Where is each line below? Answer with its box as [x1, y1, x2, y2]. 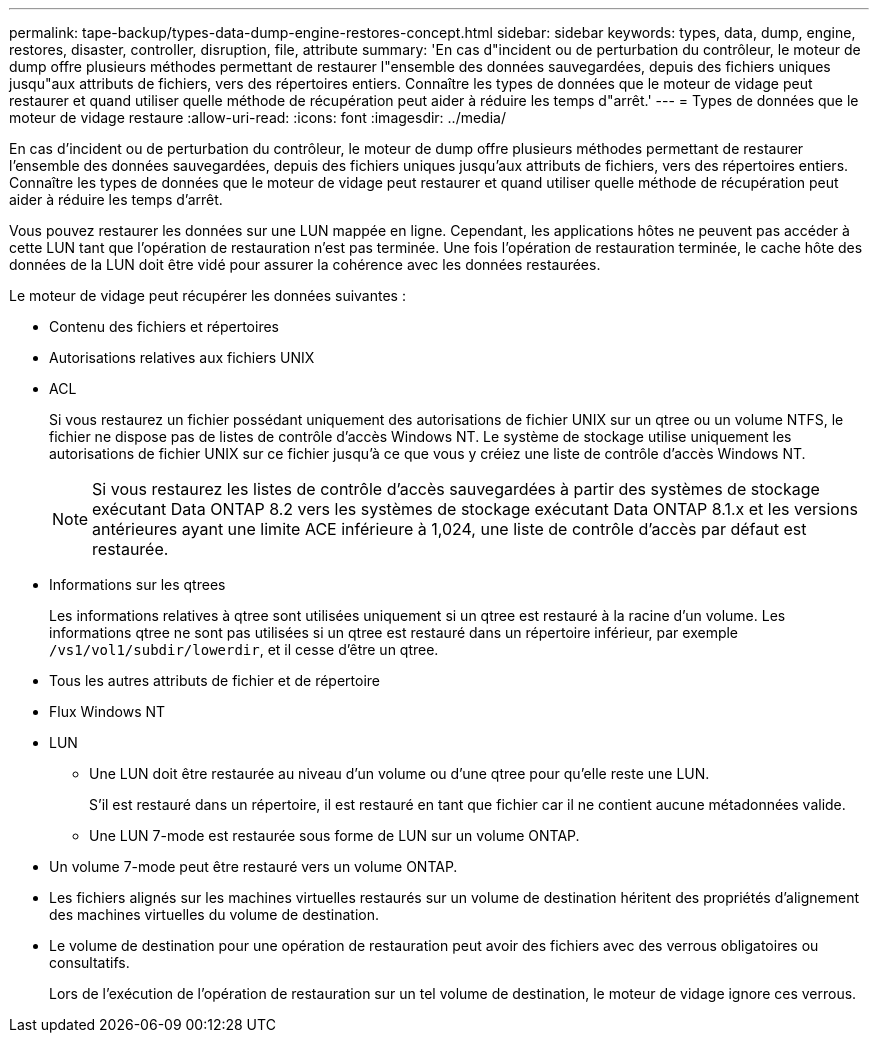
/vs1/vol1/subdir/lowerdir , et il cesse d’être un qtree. [49, 641, 439, 658]
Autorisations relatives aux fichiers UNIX [49, 349, 315, 366]
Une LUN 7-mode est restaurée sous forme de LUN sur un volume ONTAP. [89, 827, 580, 844]
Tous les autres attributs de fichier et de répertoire [49, 672, 380, 689]
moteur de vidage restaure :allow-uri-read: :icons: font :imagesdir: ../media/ [9, 109, 506, 126]
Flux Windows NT [49, 703, 166, 720]
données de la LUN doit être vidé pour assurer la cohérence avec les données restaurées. [9, 256, 601, 273]
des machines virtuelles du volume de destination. [49, 906, 380, 923]
